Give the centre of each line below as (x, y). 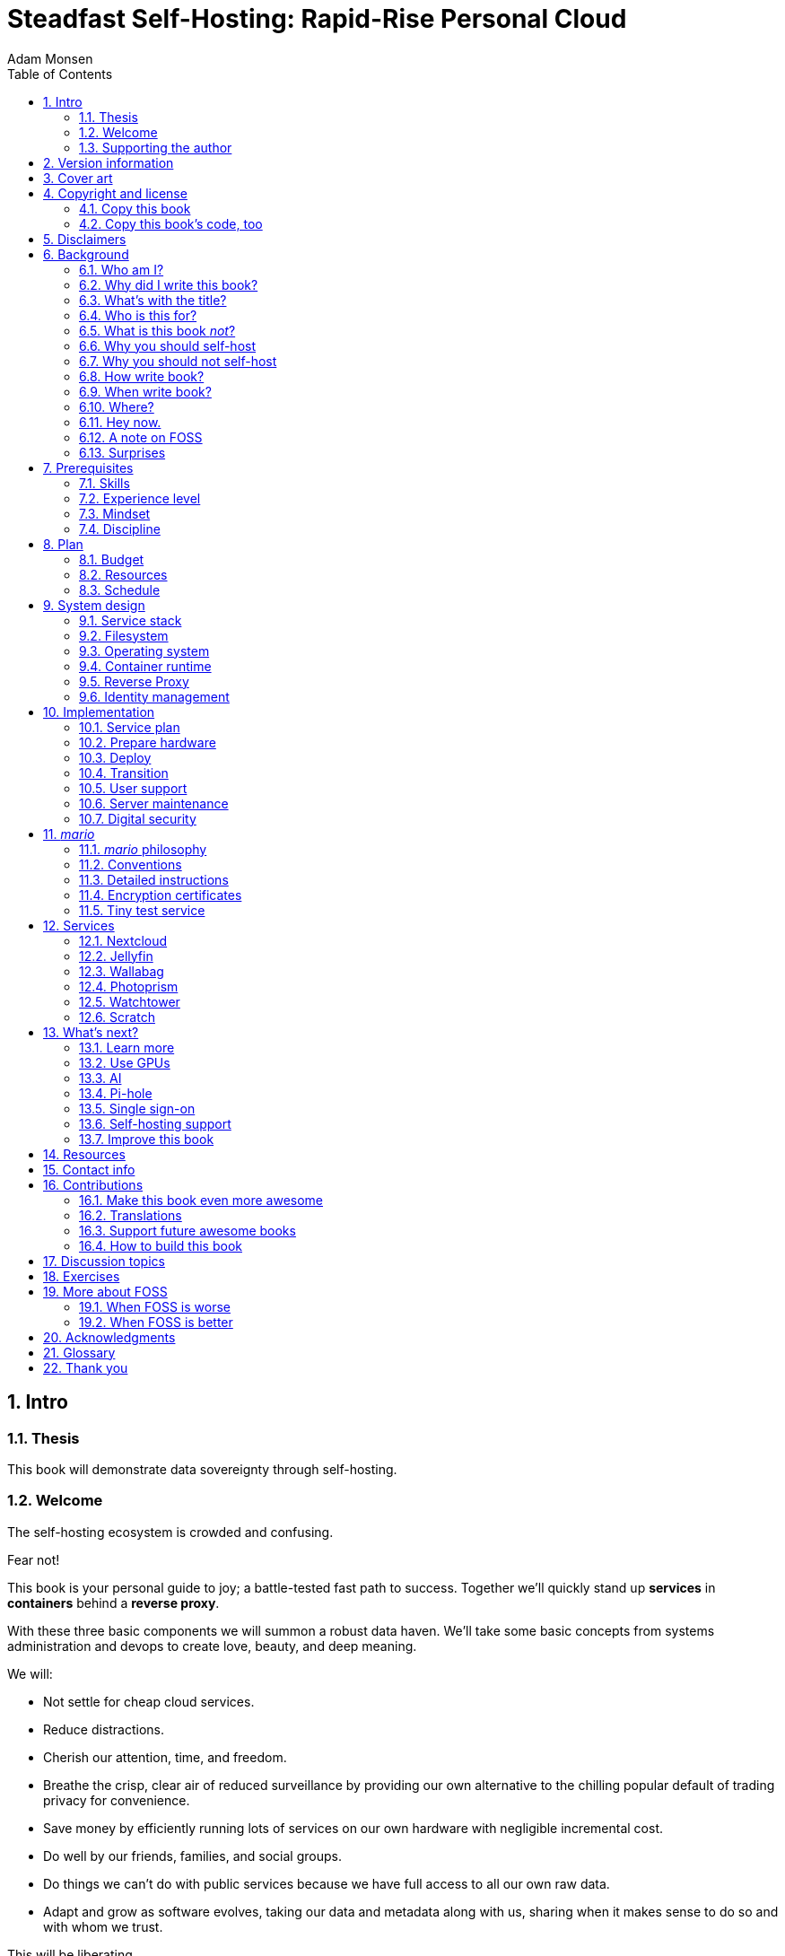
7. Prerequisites (88, 467)
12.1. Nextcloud (123, 940)
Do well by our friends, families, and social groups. (192, 1856)
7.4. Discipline (120, 528)
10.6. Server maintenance (154, 803)
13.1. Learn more (127, 1047)
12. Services (79, 925)
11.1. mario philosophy (143, 849)
